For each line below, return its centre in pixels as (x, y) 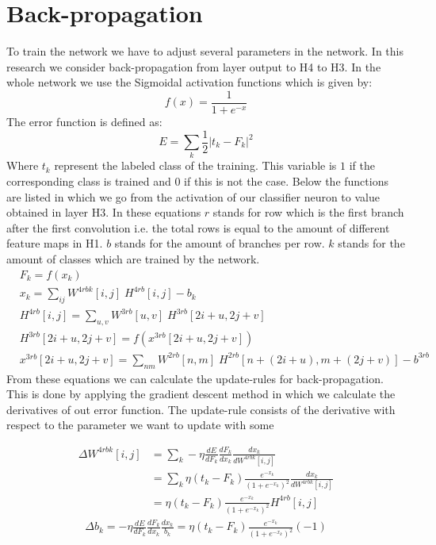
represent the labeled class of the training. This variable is (195, 165)
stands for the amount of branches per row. (220, 243)
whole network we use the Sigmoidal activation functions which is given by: (189, 82)
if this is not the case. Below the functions (286, 180)
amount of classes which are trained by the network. (133, 258)
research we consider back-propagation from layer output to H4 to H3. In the (194, 66)
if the (362, 165)
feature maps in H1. (55, 243)
